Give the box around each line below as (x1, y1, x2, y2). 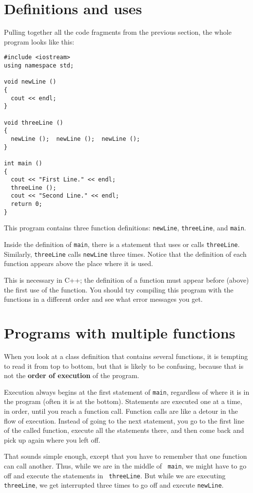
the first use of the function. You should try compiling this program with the (4, 284, 234, 294)
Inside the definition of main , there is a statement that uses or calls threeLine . (4, 239, 240, 249)
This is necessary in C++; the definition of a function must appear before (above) (4, 275, 249, 285)
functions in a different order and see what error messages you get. (4, 294, 203, 304)
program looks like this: (4, 36, 75, 46)
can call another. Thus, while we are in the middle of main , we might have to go (4, 460, 247, 471)
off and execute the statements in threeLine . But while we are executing (4, 470, 226, 480)
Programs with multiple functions (4, 322, 235, 342)
